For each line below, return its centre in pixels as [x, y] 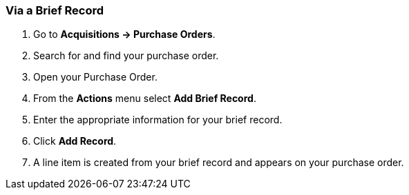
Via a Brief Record [55, 10]
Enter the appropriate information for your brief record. [158, 120]
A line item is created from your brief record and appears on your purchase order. [219, 163]
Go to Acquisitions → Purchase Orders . [124, 34]
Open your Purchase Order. [95, 77]
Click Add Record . [75, 141]
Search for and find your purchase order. [126, 56]
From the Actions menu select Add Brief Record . [145, 99]
